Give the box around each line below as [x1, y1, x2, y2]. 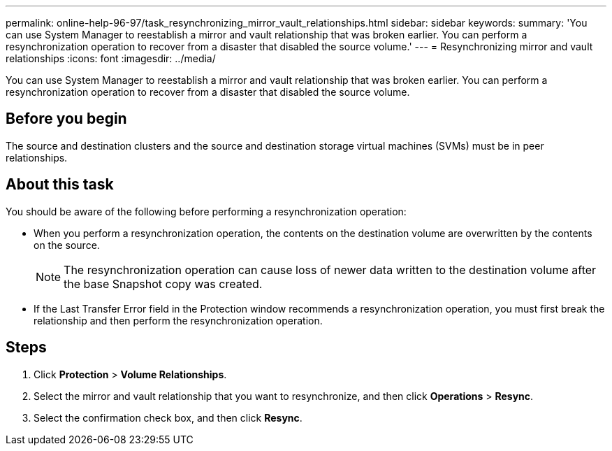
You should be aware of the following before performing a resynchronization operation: [6, 205, 407, 217]
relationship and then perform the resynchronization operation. [34, 314, 323, 327]
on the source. [34, 238, 100, 251]
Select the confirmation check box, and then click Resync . [34, 411, 303, 424]
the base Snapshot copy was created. [64, 276, 263, 291]
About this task [6, 176, 114, 194]
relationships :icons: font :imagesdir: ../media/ [6, 52, 216, 64]
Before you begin [6, 110, 127, 128]
